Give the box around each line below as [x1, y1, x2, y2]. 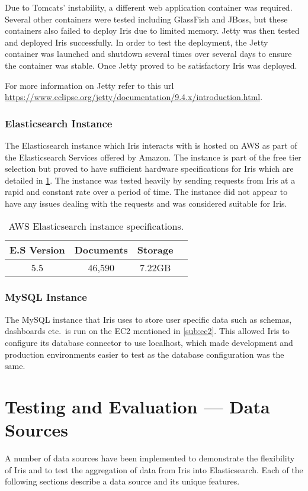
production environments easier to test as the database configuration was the [5, 348, 284, 360]
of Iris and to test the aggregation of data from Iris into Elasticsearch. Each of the [5, 463, 303, 476]
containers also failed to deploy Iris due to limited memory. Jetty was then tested [5, 24, 300, 37]
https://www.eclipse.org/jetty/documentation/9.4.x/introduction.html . [5, 91, 263, 103]
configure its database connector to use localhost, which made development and [5, 336, 293, 348]
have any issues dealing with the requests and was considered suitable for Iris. [5, 197, 287, 209]
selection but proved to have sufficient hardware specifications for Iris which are [5, 162, 294, 175]
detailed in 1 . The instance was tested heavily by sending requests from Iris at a [5, 174, 296, 186]
